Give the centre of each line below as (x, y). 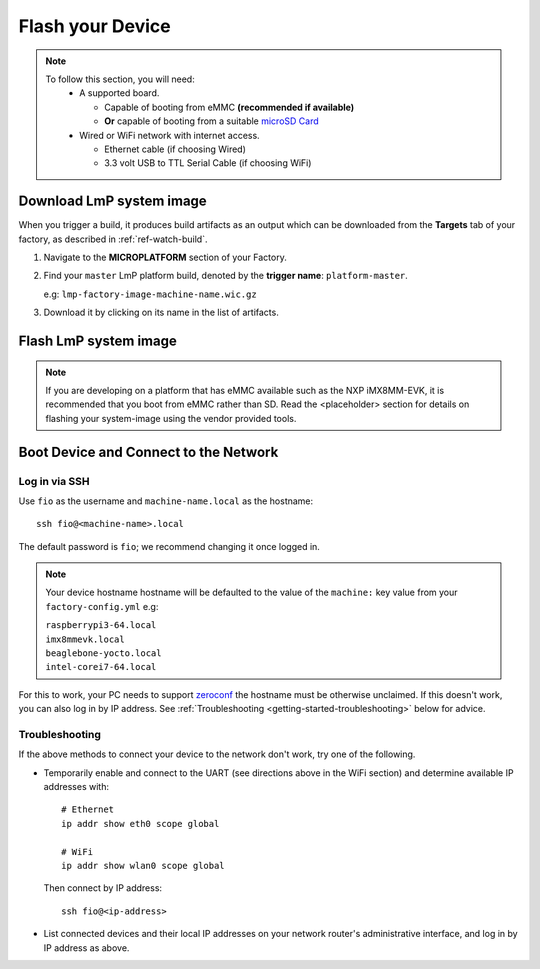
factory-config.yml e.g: (102, 606)
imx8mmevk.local (85, 639)
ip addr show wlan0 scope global (143, 866)
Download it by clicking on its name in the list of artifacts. (161, 312)
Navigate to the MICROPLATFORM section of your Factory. (165, 257)
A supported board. (119, 93)
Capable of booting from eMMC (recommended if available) (229, 107)
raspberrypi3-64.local (101, 625)
